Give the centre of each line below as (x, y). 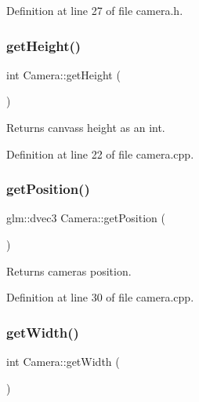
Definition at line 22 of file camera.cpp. (100, 153)
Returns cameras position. (69, 270)
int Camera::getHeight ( (63, 74)
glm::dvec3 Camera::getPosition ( (86, 218)
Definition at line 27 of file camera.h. (95, 10)
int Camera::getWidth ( (63, 361)
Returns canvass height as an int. (86, 127)
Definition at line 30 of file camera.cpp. (100, 297)
